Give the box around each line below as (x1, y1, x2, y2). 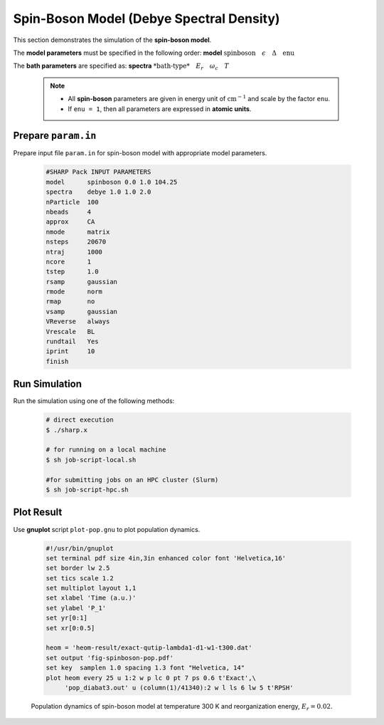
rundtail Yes (46, 338, 99, 345)
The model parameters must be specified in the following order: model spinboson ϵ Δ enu (13, 48, 295, 57)
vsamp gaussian (46, 307, 117, 315)
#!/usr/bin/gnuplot (46, 544, 114, 552)
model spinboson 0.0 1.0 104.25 (46, 178, 178, 186)
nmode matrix (46, 228, 110, 236)
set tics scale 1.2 (46, 574, 114, 582)
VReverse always (46, 318, 110, 325)
